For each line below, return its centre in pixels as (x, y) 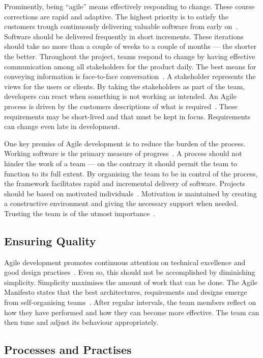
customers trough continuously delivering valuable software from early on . (121, 26)
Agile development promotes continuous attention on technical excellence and (125, 262)
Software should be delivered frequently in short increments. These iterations (124, 36)
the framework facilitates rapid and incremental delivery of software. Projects (125, 183)
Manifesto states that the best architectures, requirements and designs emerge (126, 292)
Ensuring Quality (50, 240)
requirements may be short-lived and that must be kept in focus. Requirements (127, 116)
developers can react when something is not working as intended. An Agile (120, 96)
